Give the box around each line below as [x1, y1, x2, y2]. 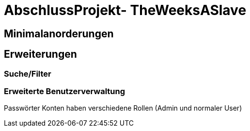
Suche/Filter [4, 68, 51, 79]
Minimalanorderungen [4, 27, 114, 40]
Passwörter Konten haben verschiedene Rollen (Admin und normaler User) [4, 104, 242, 113]
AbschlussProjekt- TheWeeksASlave [4, 2, 247, 18]
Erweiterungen [4, 48, 77, 61]
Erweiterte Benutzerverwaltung [4, 86, 125, 96]
